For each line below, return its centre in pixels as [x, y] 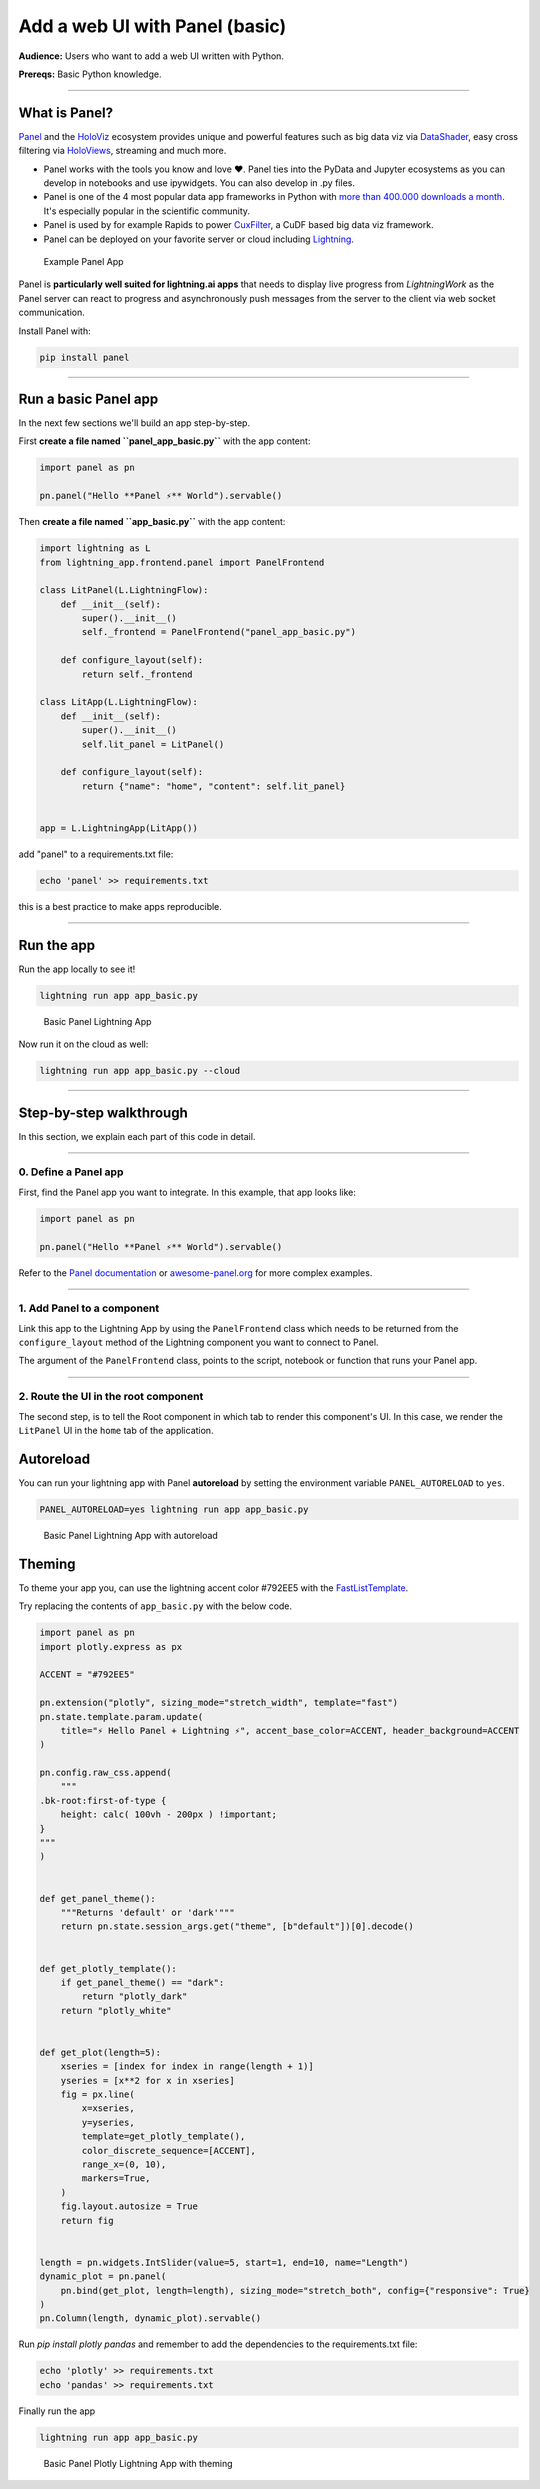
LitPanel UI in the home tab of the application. [116, 1430]
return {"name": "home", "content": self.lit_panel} [213, 786]
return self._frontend [137, 674]
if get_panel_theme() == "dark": [142, 1982]
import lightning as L [95, 548]
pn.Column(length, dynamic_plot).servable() [150, 2318]
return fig [87, 2220]
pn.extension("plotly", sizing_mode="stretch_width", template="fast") [219, 1703]
